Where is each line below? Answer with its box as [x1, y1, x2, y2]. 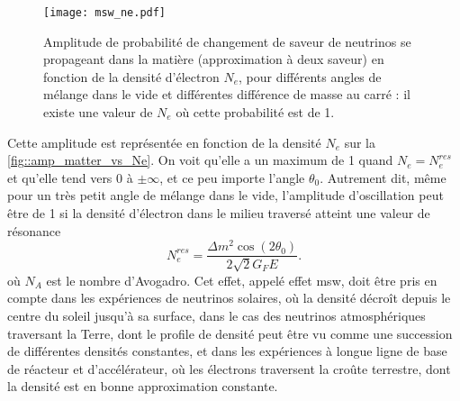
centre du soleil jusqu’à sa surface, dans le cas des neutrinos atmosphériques [7, 305, 426, 324]
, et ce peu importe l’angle [159, 168, 305, 187]
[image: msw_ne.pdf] [43, 6, 167, 19]
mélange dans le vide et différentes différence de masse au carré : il [43, 85, 410, 104]
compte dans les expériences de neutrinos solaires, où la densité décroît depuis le [7, 288, 451, 307]
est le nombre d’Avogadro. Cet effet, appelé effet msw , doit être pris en [46, 270, 437, 289]
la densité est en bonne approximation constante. [7, 377, 278, 396]
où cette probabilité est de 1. [176, 103, 335, 122]
